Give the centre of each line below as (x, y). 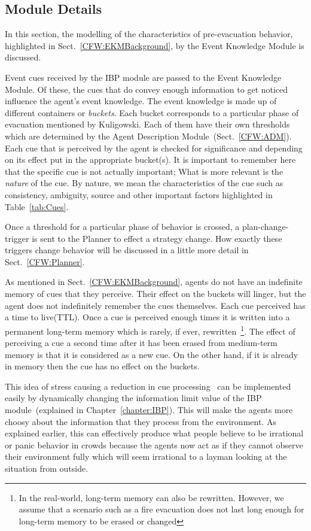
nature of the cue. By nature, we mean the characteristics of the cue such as (144, 183)
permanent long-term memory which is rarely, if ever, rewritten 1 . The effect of (150, 330)
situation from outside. (47, 468)
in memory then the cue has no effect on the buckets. (102, 366)
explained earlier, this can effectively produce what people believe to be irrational (154, 433)
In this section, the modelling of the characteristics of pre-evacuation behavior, (149, 34)
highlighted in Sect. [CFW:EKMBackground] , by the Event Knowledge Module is (155, 45)
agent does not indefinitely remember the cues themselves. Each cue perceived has (155, 305)
